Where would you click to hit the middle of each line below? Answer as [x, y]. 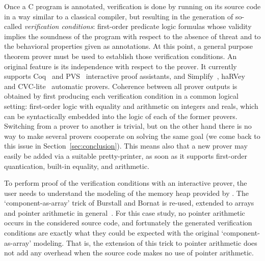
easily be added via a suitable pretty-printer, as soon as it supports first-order [126, 155]
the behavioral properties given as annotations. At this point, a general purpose [128, 46]
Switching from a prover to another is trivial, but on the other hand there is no [128, 126]
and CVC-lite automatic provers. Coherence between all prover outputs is [121, 86]
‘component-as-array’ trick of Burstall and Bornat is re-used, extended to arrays [129, 203]
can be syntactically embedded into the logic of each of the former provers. [121, 116]
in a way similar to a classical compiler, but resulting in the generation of [119, 16]
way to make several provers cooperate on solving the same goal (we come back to [132, 136]
